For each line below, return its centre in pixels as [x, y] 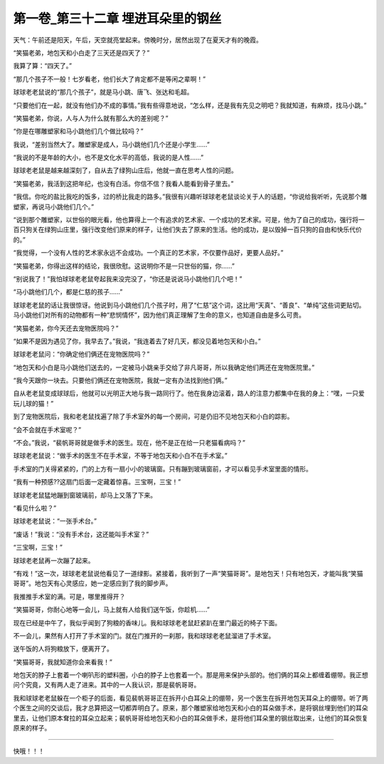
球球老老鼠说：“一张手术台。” [55, 521]
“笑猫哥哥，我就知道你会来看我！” [63, 661]
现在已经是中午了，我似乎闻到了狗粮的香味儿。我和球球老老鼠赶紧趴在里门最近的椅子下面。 [147, 622]
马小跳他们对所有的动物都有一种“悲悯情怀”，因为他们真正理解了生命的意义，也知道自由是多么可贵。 [159, 315]
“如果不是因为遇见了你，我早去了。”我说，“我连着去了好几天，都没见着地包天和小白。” [137, 341]
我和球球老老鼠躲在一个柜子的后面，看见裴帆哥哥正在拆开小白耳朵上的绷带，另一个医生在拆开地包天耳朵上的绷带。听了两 [191, 698]
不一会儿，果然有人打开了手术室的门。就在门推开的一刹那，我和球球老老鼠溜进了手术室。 [144, 635]
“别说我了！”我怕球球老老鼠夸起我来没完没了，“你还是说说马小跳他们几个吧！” [128, 278]
